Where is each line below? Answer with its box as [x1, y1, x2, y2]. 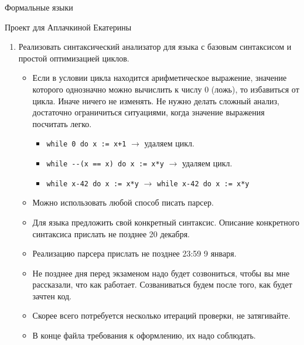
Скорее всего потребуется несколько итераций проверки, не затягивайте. [32, 309, 291, 322]
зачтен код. [32, 289, 72, 302]
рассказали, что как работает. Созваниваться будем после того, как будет [32, 278, 292, 291]
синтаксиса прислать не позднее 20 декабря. [32, 227, 190, 240]
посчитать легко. [32, 117, 92, 129]
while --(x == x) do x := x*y [46, 160, 164, 168]
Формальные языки [5, 1, 73, 13]
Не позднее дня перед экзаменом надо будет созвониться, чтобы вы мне [32, 267, 290, 279]
